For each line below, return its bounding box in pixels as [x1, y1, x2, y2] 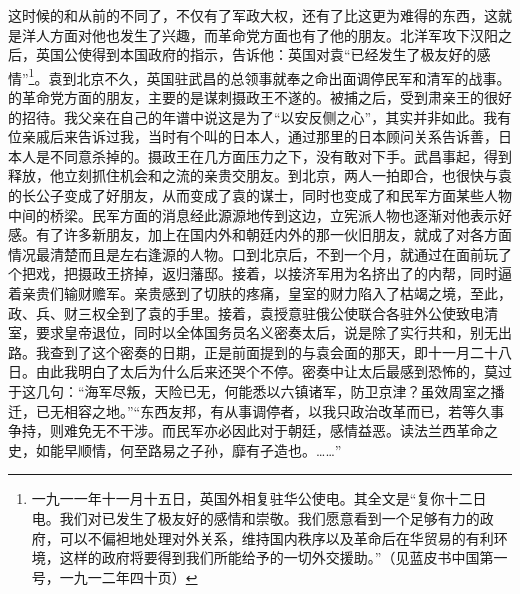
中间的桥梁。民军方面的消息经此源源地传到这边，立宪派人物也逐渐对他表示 [8, 204, 498, 225]
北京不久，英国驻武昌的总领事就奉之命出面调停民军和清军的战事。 [76, 67, 511, 88]
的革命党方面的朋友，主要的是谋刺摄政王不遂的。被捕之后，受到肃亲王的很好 [8, 87, 512, 108]
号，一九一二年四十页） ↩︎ [31, 566, 198, 587]
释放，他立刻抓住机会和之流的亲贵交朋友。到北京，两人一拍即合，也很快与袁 [8, 165, 512, 186]
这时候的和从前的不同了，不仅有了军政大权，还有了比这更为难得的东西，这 [8, 5, 498, 25]
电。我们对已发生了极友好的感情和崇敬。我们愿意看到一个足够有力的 [31, 507, 480, 528]
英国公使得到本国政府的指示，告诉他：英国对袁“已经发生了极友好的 [35, 44, 477, 65]
